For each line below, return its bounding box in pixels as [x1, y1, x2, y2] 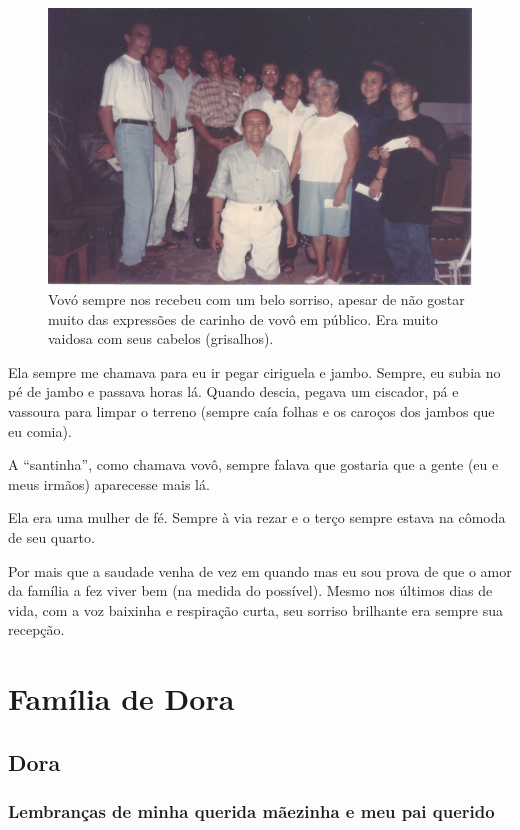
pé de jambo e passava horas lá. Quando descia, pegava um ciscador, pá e [8, 381, 459, 402]
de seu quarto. [8, 526, 95, 547]
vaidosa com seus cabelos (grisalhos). [48, 328, 274, 349]
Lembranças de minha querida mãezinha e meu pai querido [8, 799, 495, 823]
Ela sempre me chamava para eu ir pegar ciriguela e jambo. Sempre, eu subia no [8, 361, 501, 382]
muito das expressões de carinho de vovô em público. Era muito [48, 308, 438, 329]
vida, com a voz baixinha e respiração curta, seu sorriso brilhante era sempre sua [8, 599, 504, 620]
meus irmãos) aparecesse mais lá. [8, 473, 210, 494]
